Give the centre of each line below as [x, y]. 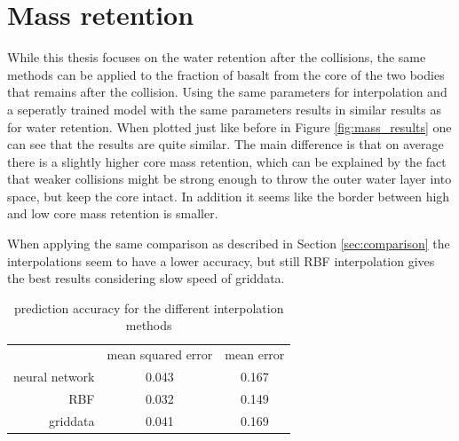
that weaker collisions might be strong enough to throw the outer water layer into [229, 179]
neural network [54, 377]
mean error [255, 354]
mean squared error [160, 354]
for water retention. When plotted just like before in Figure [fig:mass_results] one [229, 126]
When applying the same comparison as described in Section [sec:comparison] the [229, 244]
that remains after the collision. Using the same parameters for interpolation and [227, 92]
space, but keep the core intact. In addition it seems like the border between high [229, 196]
